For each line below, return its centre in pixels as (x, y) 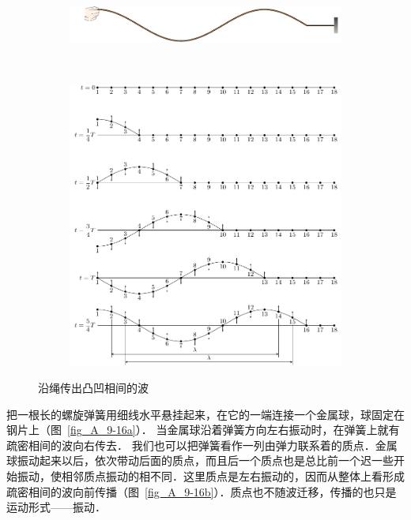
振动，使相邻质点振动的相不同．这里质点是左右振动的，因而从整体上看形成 (211, 475)
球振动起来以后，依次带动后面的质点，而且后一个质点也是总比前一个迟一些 (200, 460)
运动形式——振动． (56, 507)
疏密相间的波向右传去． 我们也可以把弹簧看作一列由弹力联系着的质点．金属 (202, 445)
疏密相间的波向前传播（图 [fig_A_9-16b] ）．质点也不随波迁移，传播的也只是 (202, 491)
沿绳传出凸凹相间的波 (93, 388)
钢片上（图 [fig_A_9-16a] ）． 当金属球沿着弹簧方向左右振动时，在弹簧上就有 (203, 430)
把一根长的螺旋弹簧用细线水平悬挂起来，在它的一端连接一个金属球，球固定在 (205, 414)
